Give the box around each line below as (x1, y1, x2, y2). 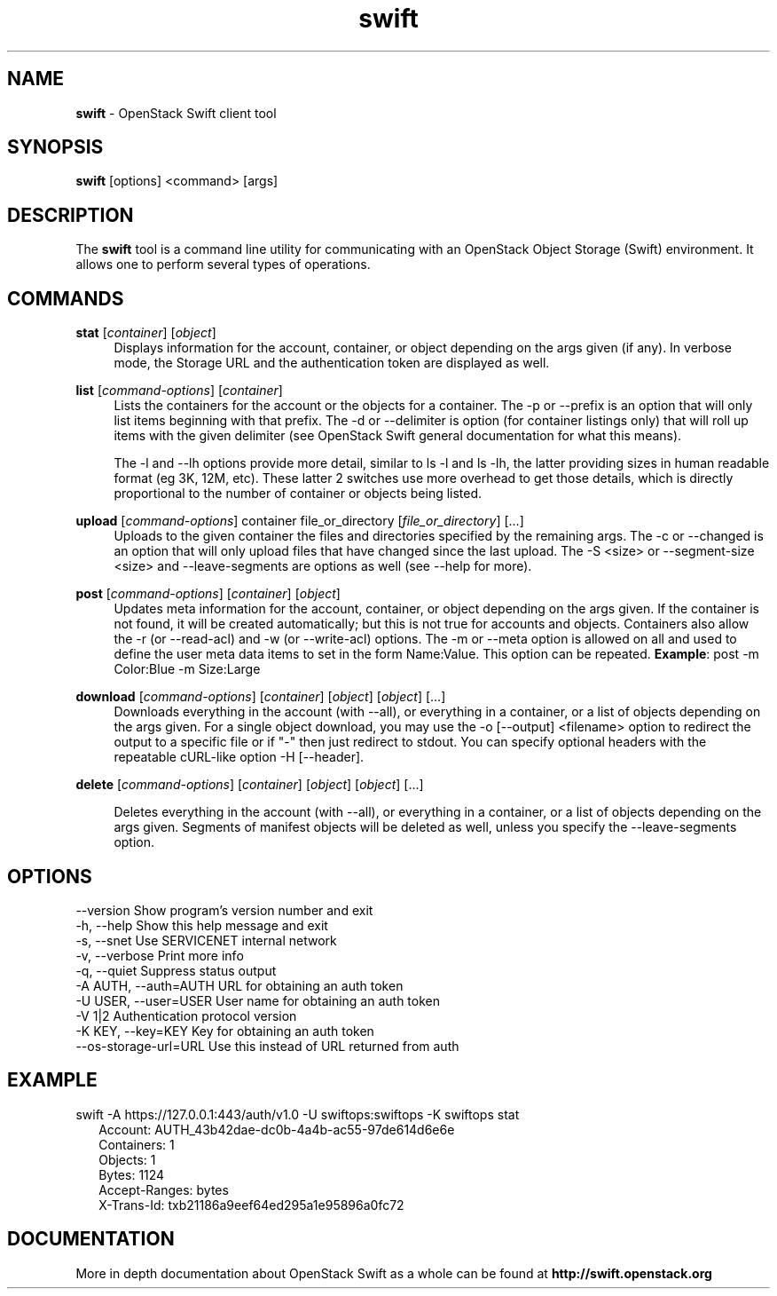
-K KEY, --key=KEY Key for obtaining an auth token (75, 1023, 374, 1039)
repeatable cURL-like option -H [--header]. (114, 749, 365, 765)
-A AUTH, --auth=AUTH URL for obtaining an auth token (75, 977, 404, 993)
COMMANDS (7, 287, 124, 310)
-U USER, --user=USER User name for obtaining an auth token (75, 992, 441, 1008)
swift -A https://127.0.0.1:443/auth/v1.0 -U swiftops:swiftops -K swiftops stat (75, 1106, 520, 1122)
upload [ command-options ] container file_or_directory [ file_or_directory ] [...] (75, 513, 524, 529)
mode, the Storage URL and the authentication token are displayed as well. (114, 355, 550, 371)
